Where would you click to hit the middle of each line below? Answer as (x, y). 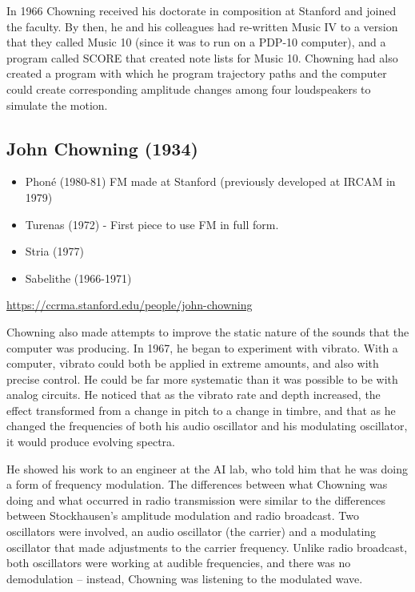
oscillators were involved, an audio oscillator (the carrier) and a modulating (192, 532)
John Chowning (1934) (102, 148)
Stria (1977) (54, 251)
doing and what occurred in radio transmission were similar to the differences (196, 499)
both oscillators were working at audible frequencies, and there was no (179, 563)
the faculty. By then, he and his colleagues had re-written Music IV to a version (202, 26)
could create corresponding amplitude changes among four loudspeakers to (189, 89)
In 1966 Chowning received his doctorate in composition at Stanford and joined (202, 10)
